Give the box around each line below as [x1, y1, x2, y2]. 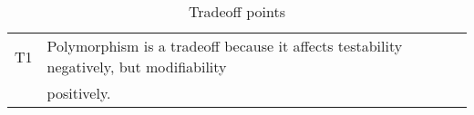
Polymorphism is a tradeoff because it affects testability [46, 35, 403, 56]
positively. [46, 82, 111, 103]
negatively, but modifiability [46, 56, 227, 77]
